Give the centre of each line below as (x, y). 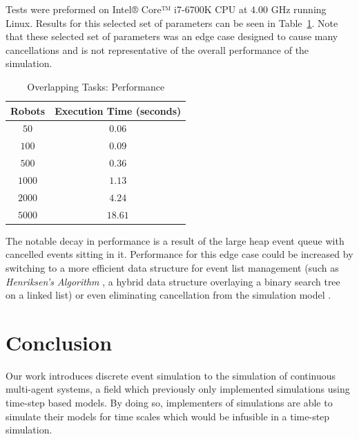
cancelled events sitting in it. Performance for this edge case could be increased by (179, 254)
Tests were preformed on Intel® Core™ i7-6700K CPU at (127, 9)
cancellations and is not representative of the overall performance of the (157, 49)
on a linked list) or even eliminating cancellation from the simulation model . (168, 295)
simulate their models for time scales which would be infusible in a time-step (168, 416)
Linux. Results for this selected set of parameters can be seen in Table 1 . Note (172, 22)
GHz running (299, 9)
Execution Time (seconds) (118, 110)
